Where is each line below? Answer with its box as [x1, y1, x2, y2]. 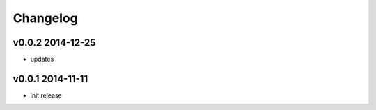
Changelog [13, 10, 78, 26]
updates [30, 55, 54, 64]
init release [30, 91, 62, 100]
